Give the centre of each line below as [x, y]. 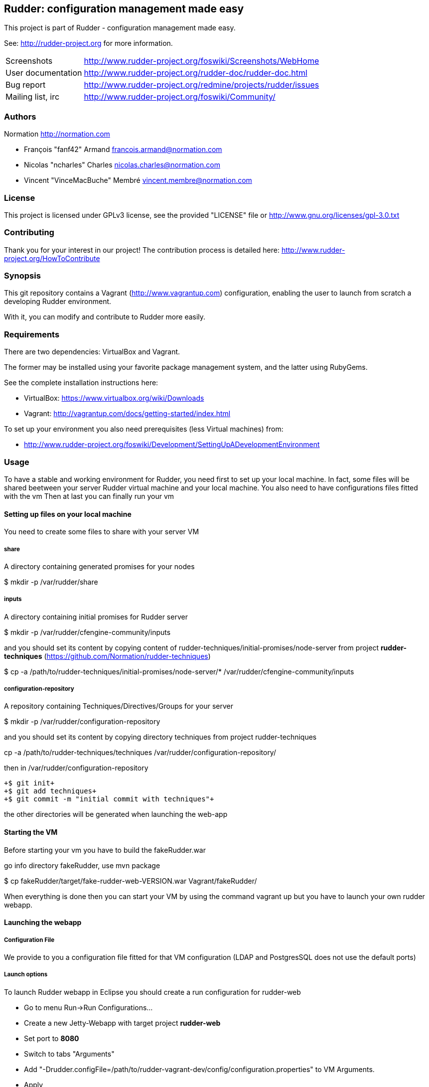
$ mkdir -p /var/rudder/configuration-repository [82, 722]
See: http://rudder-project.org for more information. [88, 43]
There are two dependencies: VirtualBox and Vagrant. [92, 352]
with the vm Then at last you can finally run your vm [89, 496]
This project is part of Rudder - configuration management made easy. [120, 28]
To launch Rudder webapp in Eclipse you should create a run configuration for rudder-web [152, 992]
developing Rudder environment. [58, 302]
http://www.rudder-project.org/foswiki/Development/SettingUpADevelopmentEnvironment [172, 445]
